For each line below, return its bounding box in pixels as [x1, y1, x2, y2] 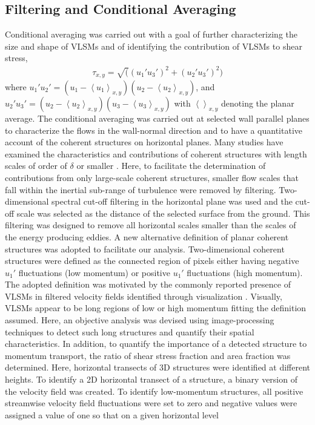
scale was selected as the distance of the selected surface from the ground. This [16, 206, 310, 219]
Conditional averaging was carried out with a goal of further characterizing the [5, 28, 297, 41]
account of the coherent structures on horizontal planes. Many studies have [5, 136, 283, 148]
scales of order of [5, 159, 67, 172]
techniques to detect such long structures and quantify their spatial [5, 325, 254, 338]
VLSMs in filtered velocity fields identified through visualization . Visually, [5, 289, 282, 302]
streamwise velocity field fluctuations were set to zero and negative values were [5, 397, 297, 409]
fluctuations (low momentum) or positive [18, 266, 170, 278]
